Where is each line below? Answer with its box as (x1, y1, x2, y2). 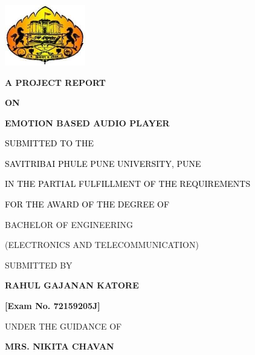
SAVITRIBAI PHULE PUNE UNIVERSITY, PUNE (5, 157, 201, 169)
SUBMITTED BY (5, 258, 73, 271)
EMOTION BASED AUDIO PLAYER (5, 116, 170, 129)
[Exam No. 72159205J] (5, 299, 100, 312)
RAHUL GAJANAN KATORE (5, 279, 139, 291)
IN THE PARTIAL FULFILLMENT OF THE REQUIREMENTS (5, 177, 251, 190)
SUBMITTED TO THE (5, 137, 94, 149)
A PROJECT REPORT (5, 76, 106, 88)
